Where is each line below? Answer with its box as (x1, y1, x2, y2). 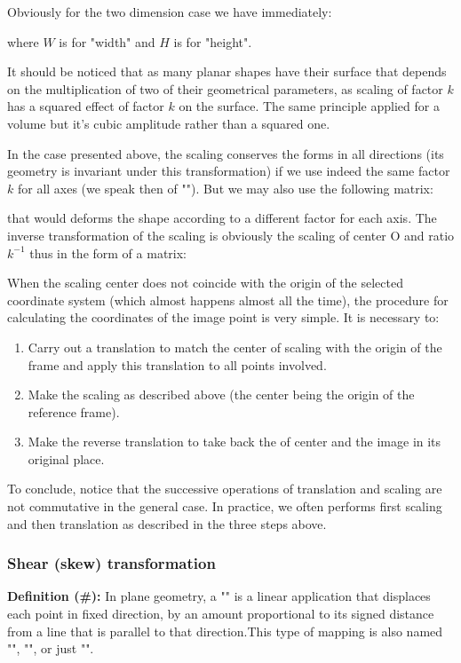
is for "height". (173, 32, 252, 51)
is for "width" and (59, 32, 155, 51)
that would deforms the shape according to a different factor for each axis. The (7, 209, 437, 227)
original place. (28, 449, 105, 468)
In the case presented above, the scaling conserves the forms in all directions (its (7, 144, 444, 162)
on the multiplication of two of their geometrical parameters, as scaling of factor (7, 79, 443, 98)
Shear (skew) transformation (7, 552, 216, 574)
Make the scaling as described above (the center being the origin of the (28, 385, 415, 404)
